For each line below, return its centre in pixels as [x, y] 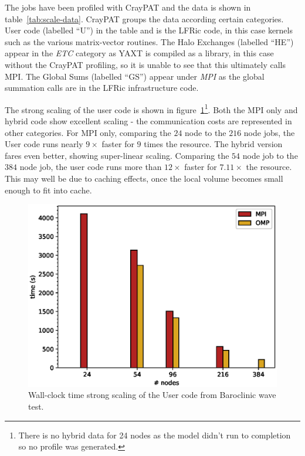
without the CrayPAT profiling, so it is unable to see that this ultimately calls [145, 64]
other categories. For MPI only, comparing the [88, 132]
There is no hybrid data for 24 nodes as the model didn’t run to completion [155, 435]
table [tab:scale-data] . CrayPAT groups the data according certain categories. [144, 18]
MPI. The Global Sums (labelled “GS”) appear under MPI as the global [135, 76]
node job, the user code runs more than [91, 167]
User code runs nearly [44, 144]
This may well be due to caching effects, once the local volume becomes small [144, 178]
